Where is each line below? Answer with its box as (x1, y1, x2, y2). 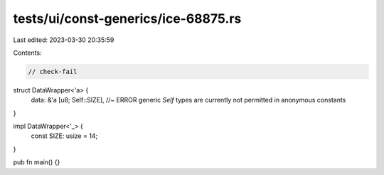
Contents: (13, 48, 42, 57)
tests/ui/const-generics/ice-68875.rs (13, 11, 242, 26)
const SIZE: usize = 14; (31, 132, 98, 140)
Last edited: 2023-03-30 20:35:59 (13, 36, 114, 44)
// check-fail (28, 68, 78, 75)
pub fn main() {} (13, 158, 60, 166)
